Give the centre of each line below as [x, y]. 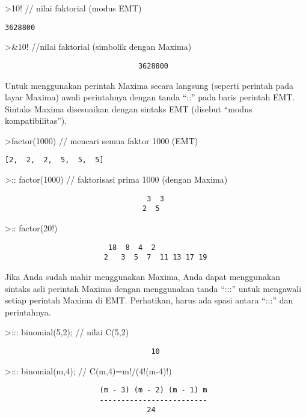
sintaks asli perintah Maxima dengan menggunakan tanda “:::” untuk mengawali [153, 288]
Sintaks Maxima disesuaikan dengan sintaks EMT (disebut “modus [129, 108]
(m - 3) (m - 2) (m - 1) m [153, 390]
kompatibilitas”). [36, 120]
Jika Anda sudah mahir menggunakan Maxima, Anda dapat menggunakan [143, 276]
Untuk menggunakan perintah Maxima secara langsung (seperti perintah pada [149, 85]
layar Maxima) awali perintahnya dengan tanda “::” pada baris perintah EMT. [150, 97]
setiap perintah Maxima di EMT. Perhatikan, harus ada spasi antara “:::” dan [149, 300]
